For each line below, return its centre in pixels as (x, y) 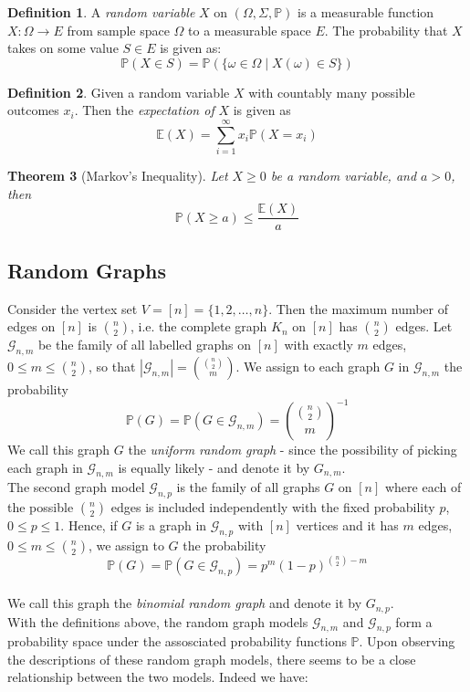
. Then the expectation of (144, 110)
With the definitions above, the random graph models (158, 621)
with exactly (319, 345)
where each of (423, 487)
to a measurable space (250, 30)
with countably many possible (332, 92)
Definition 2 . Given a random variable (119, 92)
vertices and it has (347, 525)
